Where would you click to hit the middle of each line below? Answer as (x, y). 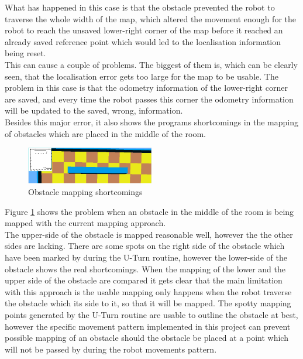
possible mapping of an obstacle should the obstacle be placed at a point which (147, 338)
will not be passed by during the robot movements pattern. (111, 349)
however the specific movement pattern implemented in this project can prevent (148, 326)
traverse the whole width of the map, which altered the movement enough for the (150, 18)
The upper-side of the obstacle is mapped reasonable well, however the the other (149, 234)
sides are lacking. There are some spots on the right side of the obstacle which (145, 246)
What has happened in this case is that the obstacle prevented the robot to (140, 7)
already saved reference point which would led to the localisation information (143, 41)
